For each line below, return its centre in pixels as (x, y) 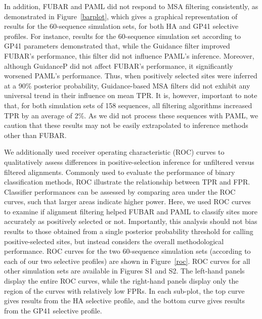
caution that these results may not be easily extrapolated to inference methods (126, 125)
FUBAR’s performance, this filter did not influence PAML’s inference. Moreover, (129, 55)
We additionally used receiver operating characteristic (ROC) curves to (114, 152)
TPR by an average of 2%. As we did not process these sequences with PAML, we (131, 115)
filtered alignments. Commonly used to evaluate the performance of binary (120, 172)
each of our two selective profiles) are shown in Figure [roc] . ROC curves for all (127, 261)
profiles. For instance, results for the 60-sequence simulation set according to (122, 36)
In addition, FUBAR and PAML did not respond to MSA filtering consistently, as (131, 6)
